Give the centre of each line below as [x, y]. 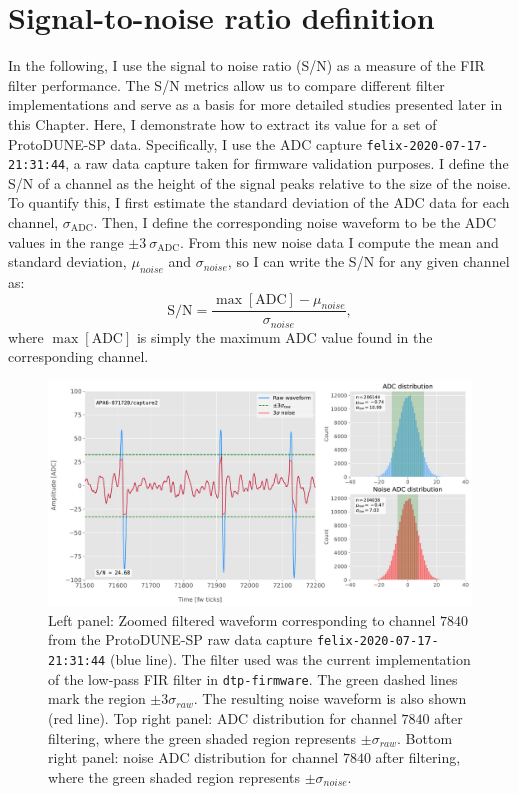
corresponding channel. [78, 356]
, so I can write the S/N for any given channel [368, 261]
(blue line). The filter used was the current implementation [290, 659]
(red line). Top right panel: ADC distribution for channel [222, 718]
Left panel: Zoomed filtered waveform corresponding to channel [242, 619]
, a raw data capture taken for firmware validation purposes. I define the [287, 163]
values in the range [66, 241]
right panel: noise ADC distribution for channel [193, 757]
